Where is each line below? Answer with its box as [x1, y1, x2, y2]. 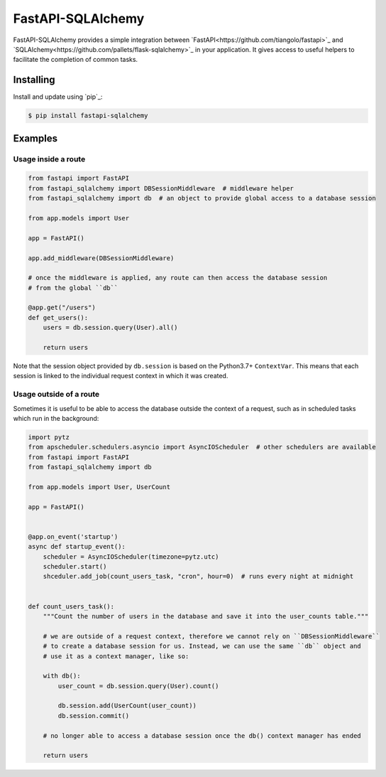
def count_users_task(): [28, 602, 115, 611]
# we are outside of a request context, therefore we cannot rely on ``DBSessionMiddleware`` [43, 632, 380, 640]
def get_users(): [28, 314, 89, 321]
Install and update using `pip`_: [13, 92, 103, 101]
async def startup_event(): [28, 542, 126, 551]
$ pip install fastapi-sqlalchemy [28, 112, 148, 120]
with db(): [43, 672, 81, 680]
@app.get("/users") [28, 304, 96, 312]
